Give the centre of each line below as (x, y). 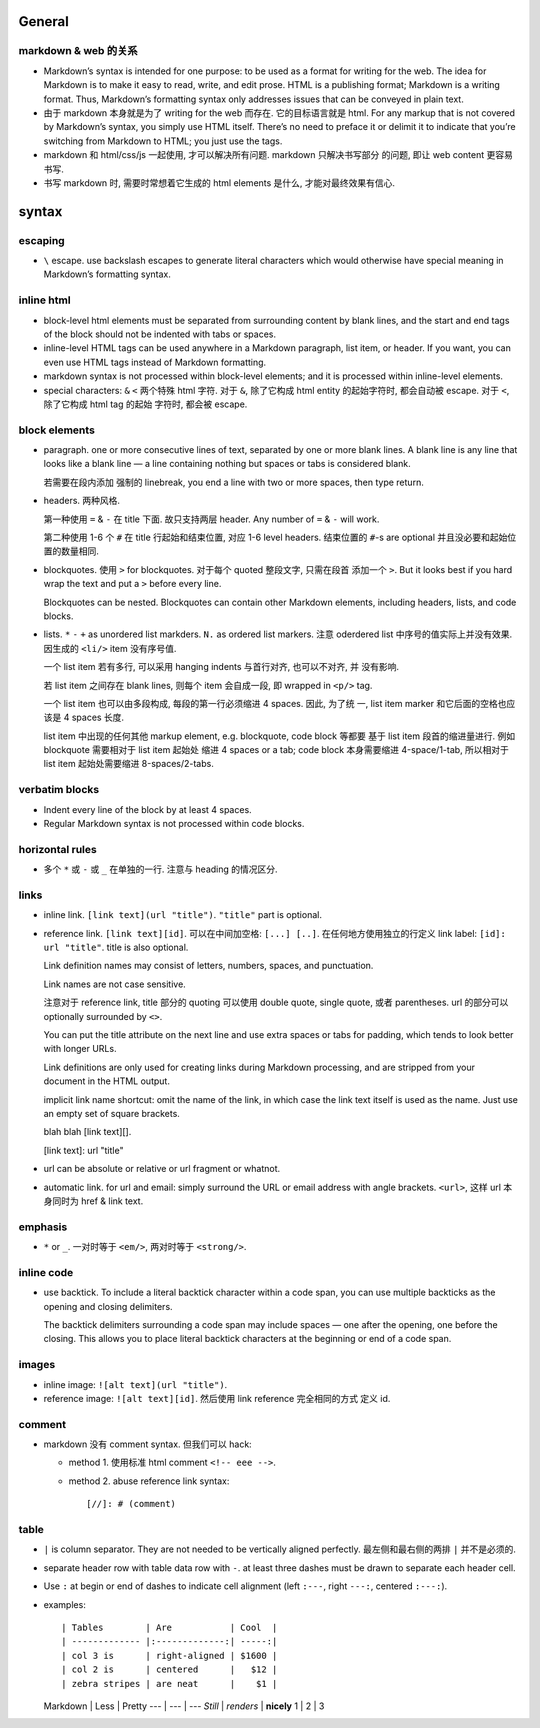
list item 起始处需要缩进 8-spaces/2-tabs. (128, 764)
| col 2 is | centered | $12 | (169, 1669)
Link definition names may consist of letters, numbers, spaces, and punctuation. (208, 966)
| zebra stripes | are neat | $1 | (169, 1683)
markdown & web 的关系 (78, 51)
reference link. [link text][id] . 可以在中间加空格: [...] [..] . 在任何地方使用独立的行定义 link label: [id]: (275, 933)
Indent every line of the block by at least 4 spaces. (147, 809)
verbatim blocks (59, 790)
